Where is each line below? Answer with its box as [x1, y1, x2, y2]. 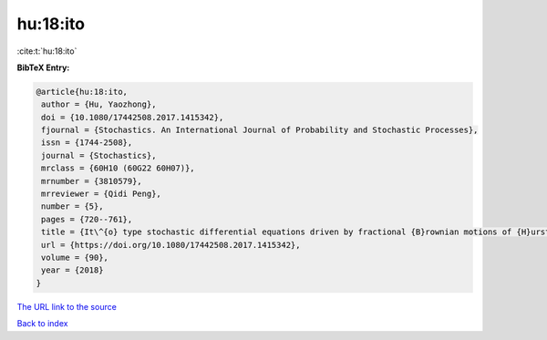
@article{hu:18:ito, [36, 87, 128, 97]
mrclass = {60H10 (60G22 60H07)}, [41, 163, 195, 173]
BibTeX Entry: [16, 62, 70, 73]
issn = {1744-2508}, [41, 138, 133, 148]
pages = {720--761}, [41, 214, 133, 224]
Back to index [16, 318, 68, 329]
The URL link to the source [16, 301, 118, 312]
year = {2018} [41, 265, 104, 275]
